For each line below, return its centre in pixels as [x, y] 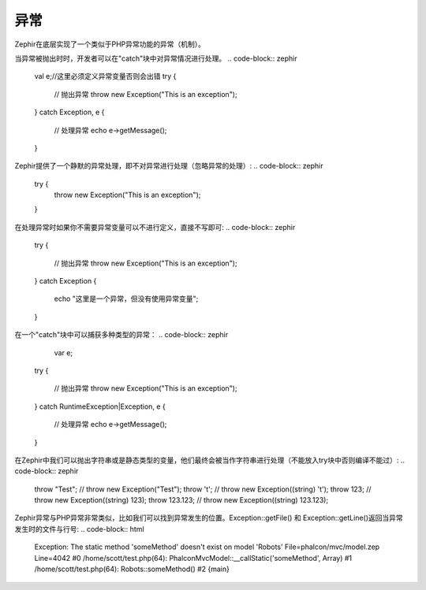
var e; [64, 353]
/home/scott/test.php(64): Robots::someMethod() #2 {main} [132, 569]
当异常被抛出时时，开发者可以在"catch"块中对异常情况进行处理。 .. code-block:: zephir [156, 58]
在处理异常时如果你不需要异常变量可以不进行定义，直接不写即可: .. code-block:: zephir [155, 227]
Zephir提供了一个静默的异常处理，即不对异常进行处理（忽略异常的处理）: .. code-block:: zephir [169, 166]
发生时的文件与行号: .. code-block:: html [80, 529]
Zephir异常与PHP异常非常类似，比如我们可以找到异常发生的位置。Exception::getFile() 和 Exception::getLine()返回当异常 [209, 518]
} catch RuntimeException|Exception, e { [100, 406]
